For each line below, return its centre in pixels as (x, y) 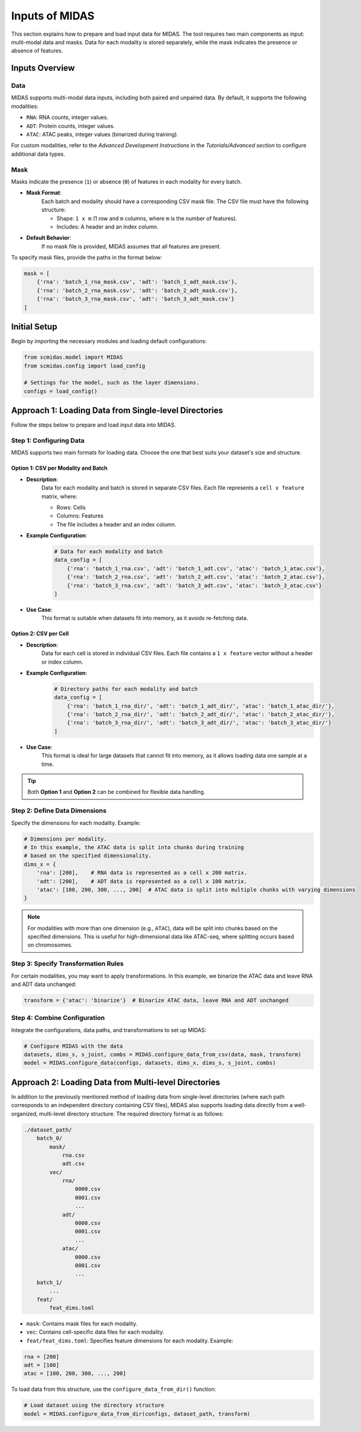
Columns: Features (80, 516)
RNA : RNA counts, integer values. (67, 118)
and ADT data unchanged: (44, 984)
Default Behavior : (49, 238)
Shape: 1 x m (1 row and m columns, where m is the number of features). (147, 218)
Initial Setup (34, 327)
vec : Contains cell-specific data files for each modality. (95, 1332)
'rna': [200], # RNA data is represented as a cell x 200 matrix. (142, 873)
